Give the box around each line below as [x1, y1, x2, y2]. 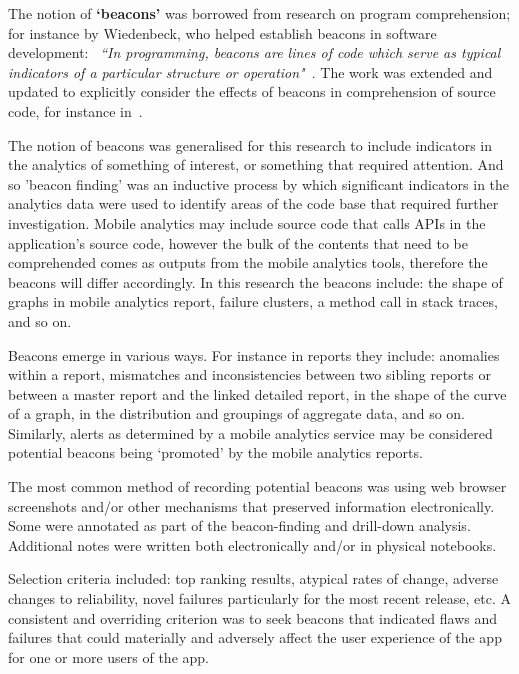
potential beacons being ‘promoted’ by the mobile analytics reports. [8, 442, 423, 463]
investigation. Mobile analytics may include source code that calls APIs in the [8, 212, 486, 233]
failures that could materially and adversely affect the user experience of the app [8, 627, 502, 648]
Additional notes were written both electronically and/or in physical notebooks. [8, 534, 497, 555]
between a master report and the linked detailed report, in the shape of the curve [8, 383, 507, 404]
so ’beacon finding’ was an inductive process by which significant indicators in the [8, 173, 510, 194]
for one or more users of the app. [8, 646, 209, 667]
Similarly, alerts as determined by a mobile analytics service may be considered [8, 422, 493, 443]
